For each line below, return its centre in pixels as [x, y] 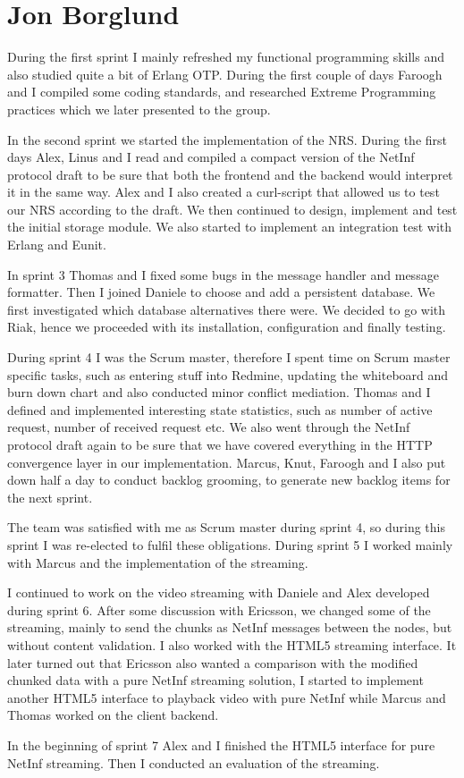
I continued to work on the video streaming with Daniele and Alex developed [219, 592]
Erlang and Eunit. [57, 245]
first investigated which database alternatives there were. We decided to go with [227, 309]
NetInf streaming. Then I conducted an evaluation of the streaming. [194, 762]
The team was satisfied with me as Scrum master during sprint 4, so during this [226, 527]
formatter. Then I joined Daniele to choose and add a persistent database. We [221, 292]
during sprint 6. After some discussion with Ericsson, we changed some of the [219, 609]
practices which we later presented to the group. [139, 109]
